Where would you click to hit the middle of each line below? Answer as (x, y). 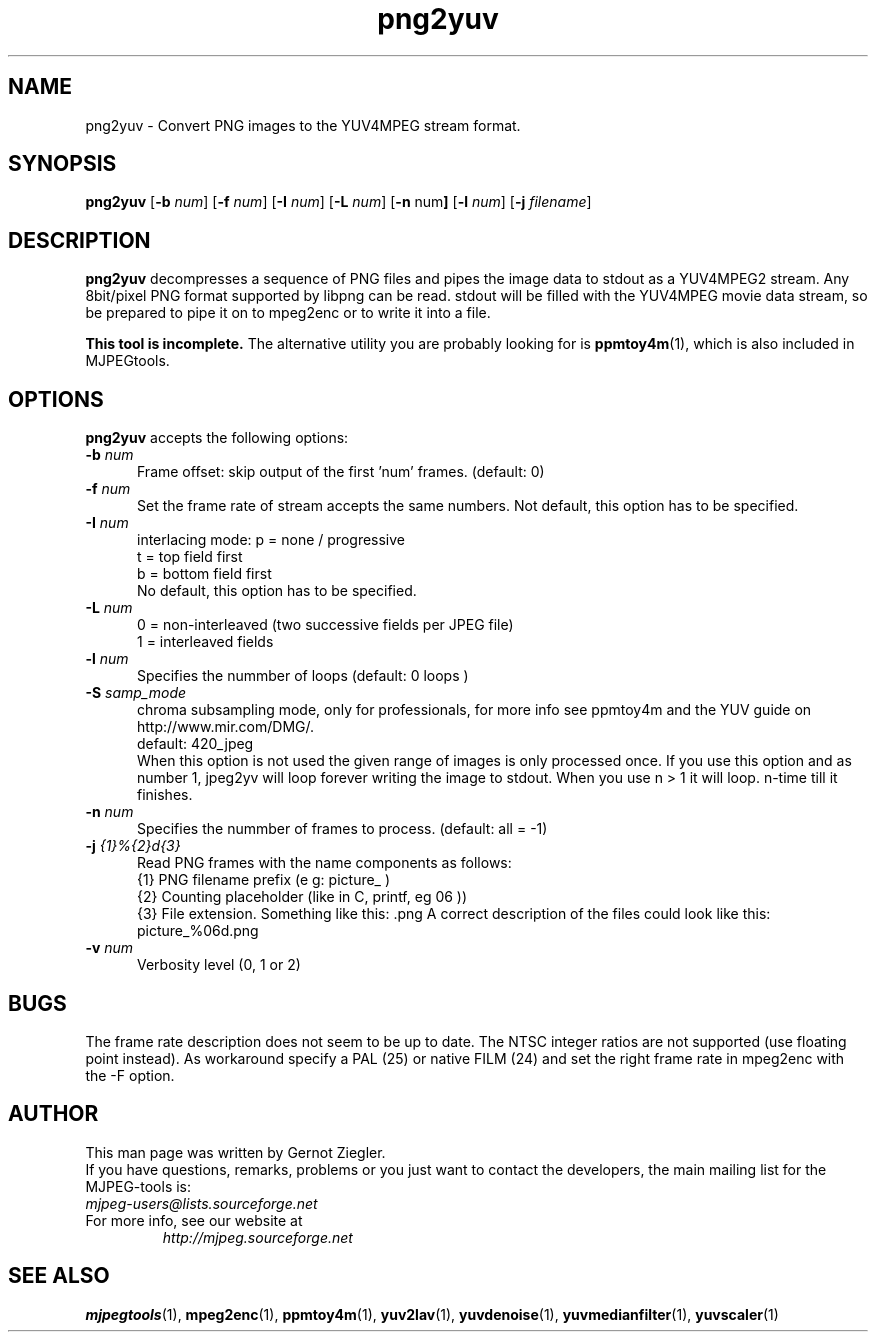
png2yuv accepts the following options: (217, 438)
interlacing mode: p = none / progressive (271, 540)
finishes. (165, 795)
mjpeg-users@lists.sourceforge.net (201, 1203)
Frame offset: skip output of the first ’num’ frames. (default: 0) (341, 472)
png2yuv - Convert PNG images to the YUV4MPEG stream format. (303, 125)
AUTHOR (53, 1114)
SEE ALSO (59, 1276)
